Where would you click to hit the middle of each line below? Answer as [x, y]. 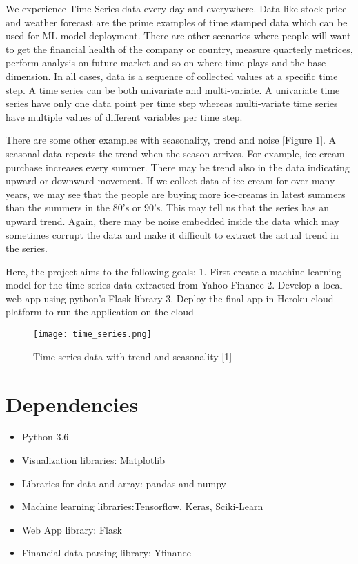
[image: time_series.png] [92, 334]
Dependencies [72, 403]
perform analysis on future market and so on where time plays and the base [166, 62]
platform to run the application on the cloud [100, 312]
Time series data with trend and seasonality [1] [133, 356]
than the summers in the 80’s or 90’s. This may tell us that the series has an [167, 207]
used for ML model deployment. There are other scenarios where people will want [178, 36]
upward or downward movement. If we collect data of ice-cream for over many [170, 181]
